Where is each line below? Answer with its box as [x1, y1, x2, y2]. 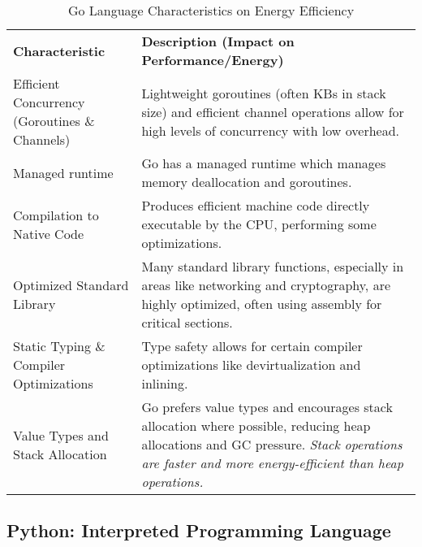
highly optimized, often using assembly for [141, 294, 382, 313]
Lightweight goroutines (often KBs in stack [141, 83, 386, 102]
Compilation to [13, 205, 99, 224]
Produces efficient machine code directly [141, 196, 370, 215]
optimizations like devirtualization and [141, 355, 361, 374]
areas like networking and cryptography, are [141, 276, 391, 294]
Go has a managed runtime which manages [141, 154, 386, 172]
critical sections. [141, 313, 233, 332]
